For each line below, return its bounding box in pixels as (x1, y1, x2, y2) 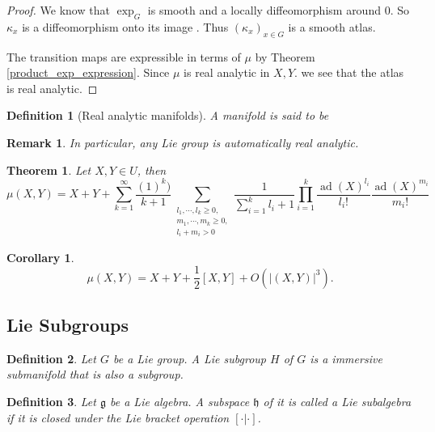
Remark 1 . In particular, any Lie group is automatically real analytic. (6, 133, 359, 150)
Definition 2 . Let (6, 349, 96, 366)
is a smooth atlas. (288, 18, 376, 35)
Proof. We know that (6, 2, 110, 18)
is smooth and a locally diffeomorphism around (147, 2, 381, 18)
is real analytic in (184, 64, 270, 81)
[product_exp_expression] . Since (6, 64, 170, 81)
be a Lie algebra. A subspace (110, 393, 250, 410)
